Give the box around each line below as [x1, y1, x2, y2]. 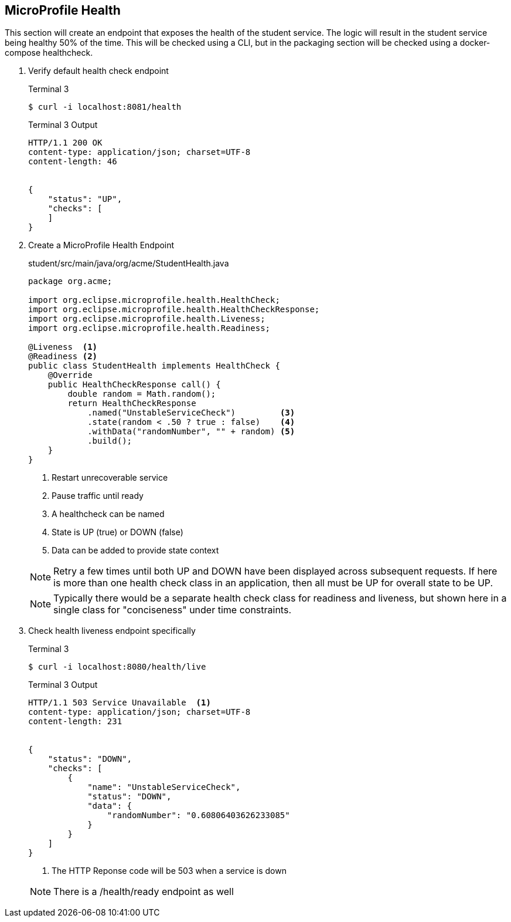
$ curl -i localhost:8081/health [28, 102, 182, 112]
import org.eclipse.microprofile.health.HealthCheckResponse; [28, 305, 320, 315]
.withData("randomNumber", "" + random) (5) [87, 427, 295, 437]
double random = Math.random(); [67, 389, 216, 399]
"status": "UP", [47, 194, 122, 204]
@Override [47, 370, 93, 380]
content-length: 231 [28, 717, 122, 727]
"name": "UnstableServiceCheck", [87, 782, 241, 792]
